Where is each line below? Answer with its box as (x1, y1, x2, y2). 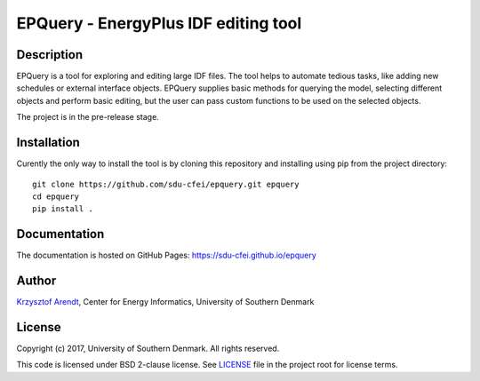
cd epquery (32, 191, 80, 202)
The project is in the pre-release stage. (16, 112, 159, 123)
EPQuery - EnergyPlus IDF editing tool (16, 13, 302, 33)
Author (16, 274, 57, 289)
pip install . (32, 204, 93, 214)
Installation (16, 135, 80, 150)
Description (16, 47, 84, 62)
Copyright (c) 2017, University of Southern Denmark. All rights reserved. (16, 343, 280, 354)
